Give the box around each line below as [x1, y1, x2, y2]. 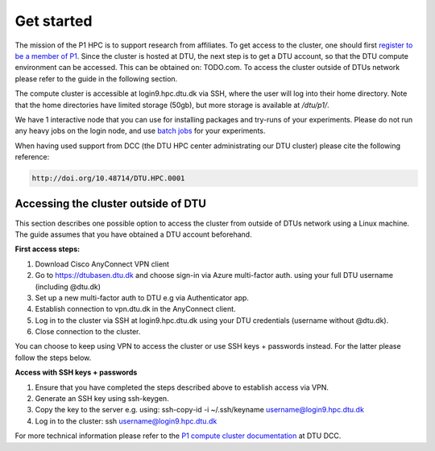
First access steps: [14, 244, 81, 254]
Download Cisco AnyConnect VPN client [35, 259, 169, 269]
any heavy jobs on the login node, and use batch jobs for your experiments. [14, 126, 266, 136]
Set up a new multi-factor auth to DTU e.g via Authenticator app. [35, 292, 250, 302]
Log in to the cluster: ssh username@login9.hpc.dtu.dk [35, 416, 217, 426]
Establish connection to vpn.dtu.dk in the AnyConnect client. [35, 304, 237, 314]
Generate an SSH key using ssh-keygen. [35, 394, 169, 403]
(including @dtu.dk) [35, 282, 101, 292]
